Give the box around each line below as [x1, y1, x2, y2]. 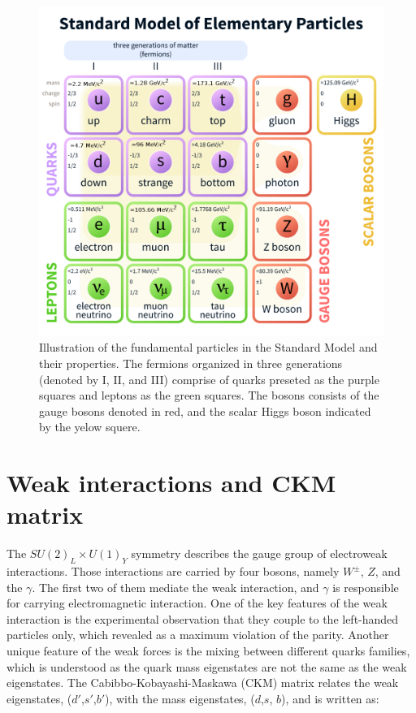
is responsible [332, 578, 399, 595]
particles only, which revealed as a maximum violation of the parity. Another [6, 626, 389, 643]
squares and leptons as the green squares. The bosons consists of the [39, 387, 379, 404]
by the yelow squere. [39, 418, 141, 435]
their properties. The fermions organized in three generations [39, 354, 343, 371]
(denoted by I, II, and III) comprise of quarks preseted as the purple [39, 370, 379, 387]
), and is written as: [280, 689, 379, 707]
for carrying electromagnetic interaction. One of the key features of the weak [6, 594, 388, 611]
